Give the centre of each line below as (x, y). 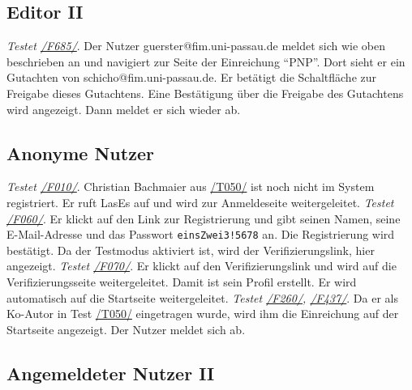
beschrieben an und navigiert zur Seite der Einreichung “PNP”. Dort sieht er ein (206, 61)
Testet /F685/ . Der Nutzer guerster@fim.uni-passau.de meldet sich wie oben (196, 46)
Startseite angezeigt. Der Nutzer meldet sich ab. (126, 329)
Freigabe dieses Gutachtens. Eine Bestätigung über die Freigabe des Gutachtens (205, 93)
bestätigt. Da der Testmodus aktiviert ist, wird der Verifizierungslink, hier (191, 250)
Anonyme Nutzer (80, 153)
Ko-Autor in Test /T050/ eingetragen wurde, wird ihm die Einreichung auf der (203, 314)
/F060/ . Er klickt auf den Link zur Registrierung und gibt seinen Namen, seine (204, 218)
